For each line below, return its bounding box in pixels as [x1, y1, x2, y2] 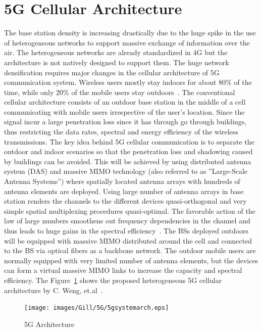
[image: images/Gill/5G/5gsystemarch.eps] [24, 304, 169, 312]
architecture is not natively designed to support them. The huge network [4, 57, 229, 67]
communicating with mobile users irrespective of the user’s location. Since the [4, 106, 245, 117]
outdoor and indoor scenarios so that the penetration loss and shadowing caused [4, 146, 253, 157]
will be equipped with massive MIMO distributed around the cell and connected [4, 235, 252, 246]
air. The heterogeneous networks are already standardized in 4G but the [4, 47, 228, 58]
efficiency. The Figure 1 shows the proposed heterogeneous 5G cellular [4, 274, 222, 285]
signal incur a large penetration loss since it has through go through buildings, [4, 116, 247, 127]
